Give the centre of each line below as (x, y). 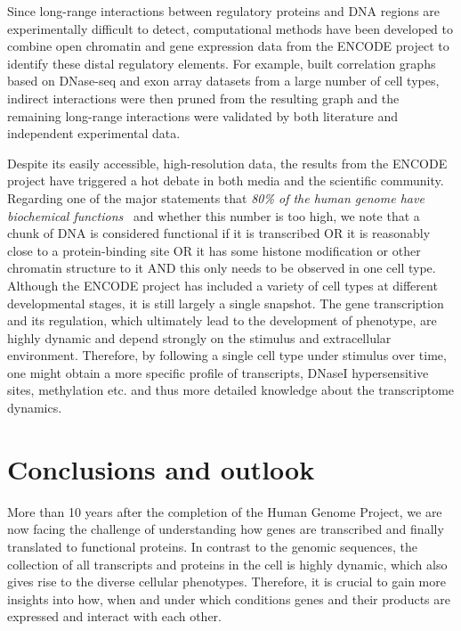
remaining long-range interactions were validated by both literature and (203, 115)
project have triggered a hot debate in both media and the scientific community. (226, 180)
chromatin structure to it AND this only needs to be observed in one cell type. (222, 268)
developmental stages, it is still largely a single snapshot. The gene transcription (226, 303)
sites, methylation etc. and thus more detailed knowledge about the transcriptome (231, 390)
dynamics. (35, 408)
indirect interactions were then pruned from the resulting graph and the (203, 98)
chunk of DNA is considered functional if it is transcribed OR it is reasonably (219, 233)
